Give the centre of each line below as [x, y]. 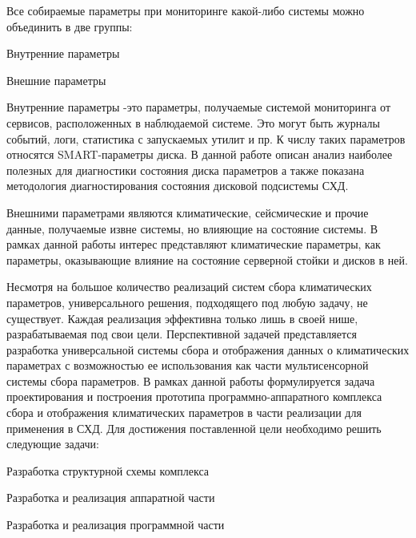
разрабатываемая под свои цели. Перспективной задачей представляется [182, 334]
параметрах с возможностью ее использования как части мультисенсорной [188, 365]
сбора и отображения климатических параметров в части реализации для [184, 413]
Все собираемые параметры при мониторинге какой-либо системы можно [186, 10]
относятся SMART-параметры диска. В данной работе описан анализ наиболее [200, 154]
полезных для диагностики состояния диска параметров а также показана [186, 170]
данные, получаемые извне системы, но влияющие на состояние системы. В [192, 228]
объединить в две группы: [70, 26]
